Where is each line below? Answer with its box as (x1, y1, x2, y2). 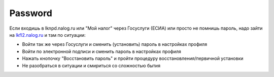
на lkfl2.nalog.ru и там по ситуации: (9, 32, 86, 38)
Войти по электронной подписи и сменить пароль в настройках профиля (22, 48, 181, 54)
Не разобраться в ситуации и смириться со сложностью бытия (22, 62, 161, 68)
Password (9, 8, 53, 19)
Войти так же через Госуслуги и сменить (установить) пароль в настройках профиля (22, 41, 208, 47)
